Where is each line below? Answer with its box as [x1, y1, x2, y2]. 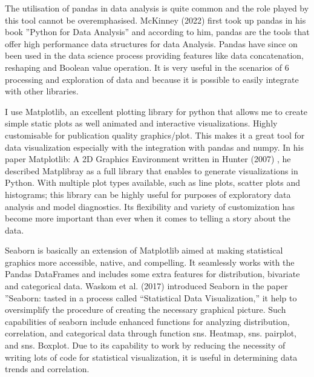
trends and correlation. [5, 362, 90, 375]
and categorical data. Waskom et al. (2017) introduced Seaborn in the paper [5, 280, 288, 292]
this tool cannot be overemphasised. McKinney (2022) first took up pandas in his [5, 13, 306, 26]
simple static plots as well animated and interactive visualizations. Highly [5, 117, 278, 129]
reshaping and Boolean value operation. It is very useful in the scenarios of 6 [5, 61, 289, 73]
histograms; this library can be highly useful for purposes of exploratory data [5, 188, 291, 200]
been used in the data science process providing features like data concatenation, [5, 49, 304, 62]
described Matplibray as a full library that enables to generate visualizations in [5, 164, 298, 177]
